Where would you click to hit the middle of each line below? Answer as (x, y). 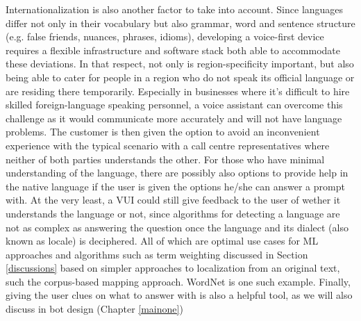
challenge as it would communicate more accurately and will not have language (174, 118)
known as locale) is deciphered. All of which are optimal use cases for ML (162, 241)
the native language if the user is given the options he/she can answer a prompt (175, 186)
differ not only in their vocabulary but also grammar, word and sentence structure (180, 23)
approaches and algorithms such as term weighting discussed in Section (157, 254)
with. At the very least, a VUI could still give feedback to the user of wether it (173, 200)
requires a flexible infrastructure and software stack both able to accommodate (173, 50)
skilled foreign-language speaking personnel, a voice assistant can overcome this (174, 105)
